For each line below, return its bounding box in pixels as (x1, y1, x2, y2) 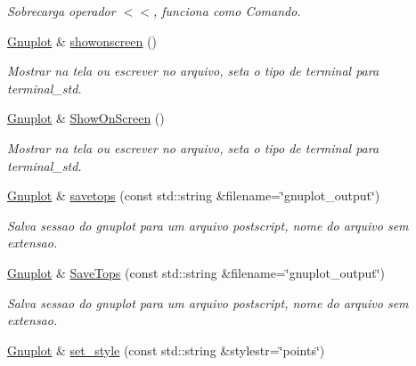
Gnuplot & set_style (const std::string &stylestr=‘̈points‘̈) (7, 340, 325, 359)
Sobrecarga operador (7, 2, 116, 20)
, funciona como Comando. (152, 2, 301, 20)
